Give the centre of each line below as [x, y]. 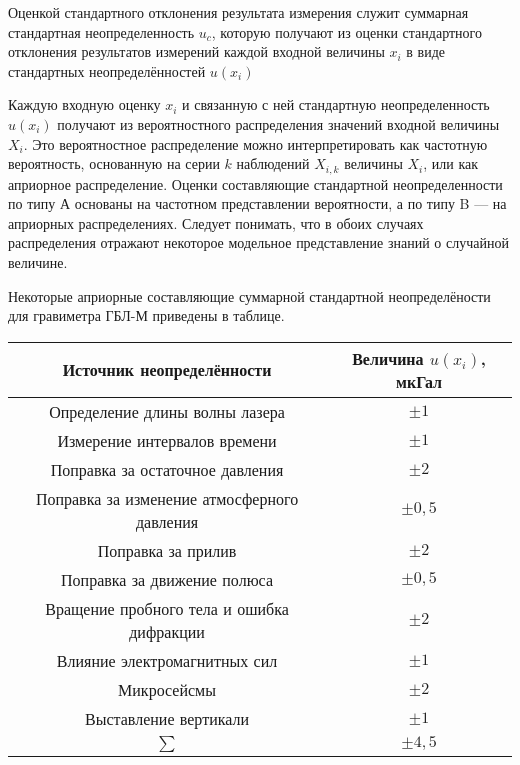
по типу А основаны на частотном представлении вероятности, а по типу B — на [257, 203]
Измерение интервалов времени [167, 440]
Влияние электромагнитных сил [167, 660]
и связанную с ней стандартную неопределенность [336, 104]
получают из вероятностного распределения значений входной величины [278, 123]
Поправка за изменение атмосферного [167, 498]
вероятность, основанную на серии [114, 163]
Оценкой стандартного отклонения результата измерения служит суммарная [238, 12]
